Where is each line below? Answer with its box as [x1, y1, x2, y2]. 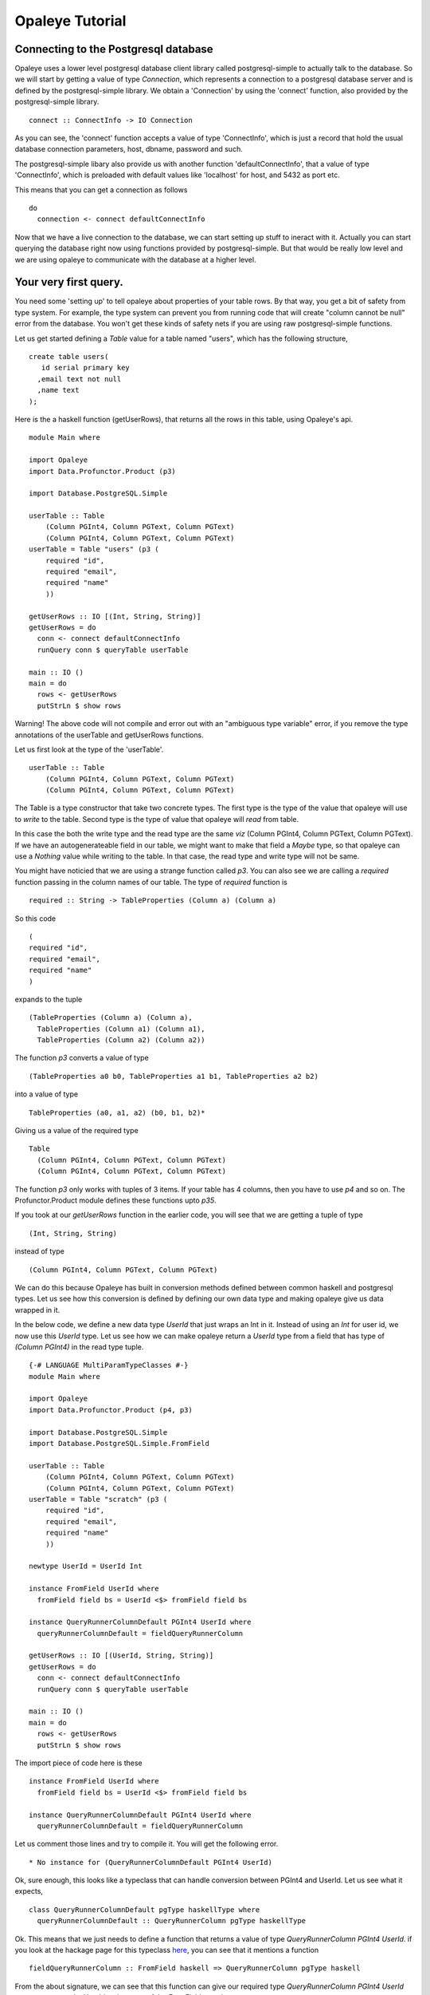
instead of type [14, 1246, 65, 1256]
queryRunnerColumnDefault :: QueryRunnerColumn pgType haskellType [37, 1916, 307, 1926]
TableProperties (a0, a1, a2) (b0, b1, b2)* [29, 1108, 206, 1117]
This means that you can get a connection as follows [14, 184, 188, 195]
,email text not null [37, 374, 122, 383]
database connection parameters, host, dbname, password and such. [14, 144, 243, 154]
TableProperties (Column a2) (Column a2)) [37, 1036, 206, 1045]
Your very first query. [14, 275, 123, 289]
